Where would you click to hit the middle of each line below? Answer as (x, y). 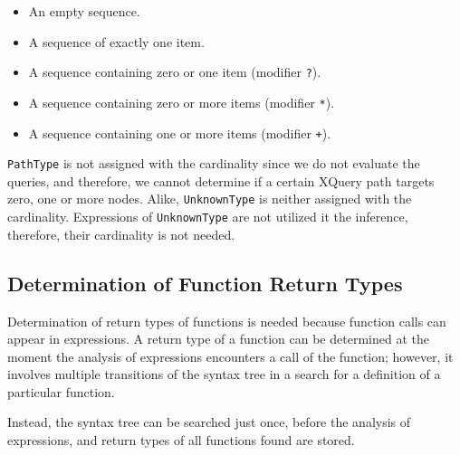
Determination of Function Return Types (205, 283)
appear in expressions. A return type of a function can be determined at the (218, 339)
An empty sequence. (84, 11)
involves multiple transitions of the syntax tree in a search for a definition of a (224, 374)
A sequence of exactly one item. (116, 41)
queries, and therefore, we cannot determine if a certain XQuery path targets (221, 180)
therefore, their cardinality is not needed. (121, 234)
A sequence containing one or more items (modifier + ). (180, 133)
